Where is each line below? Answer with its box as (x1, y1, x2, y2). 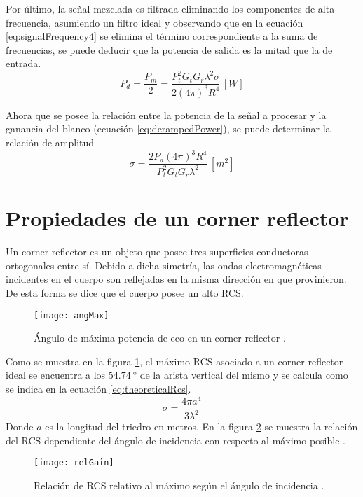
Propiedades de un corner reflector (6, 204, 349, 232)
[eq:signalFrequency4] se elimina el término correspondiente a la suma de (6, 29, 318, 43)
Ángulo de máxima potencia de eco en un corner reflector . (34, 330, 286, 345)
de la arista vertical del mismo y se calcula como (139, 367, 348, 382)
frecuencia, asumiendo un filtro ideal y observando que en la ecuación (6, 15, 303, 29)
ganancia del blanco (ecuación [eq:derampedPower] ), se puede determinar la (6, 121, 331, 136)
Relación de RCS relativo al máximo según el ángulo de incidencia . (34, 477, 324, 492)
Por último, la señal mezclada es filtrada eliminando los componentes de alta (6, 1, 335, 15)
